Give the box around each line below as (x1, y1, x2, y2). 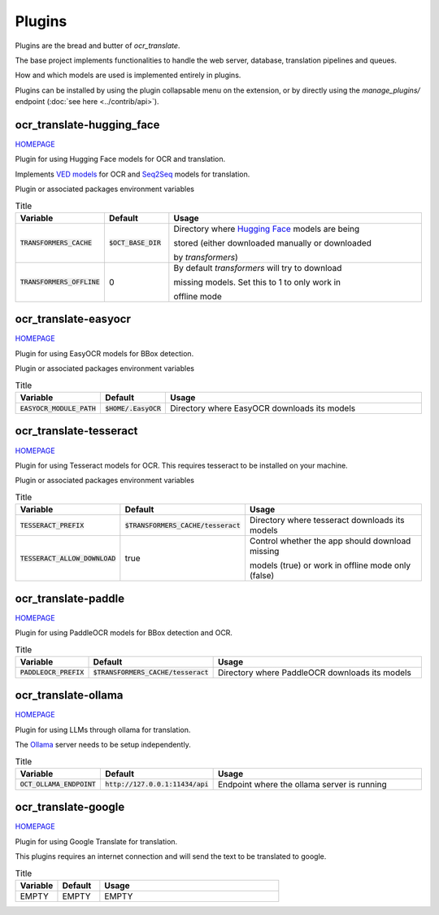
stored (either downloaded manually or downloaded (173, 237, 372, 248)
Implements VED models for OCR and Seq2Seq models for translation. (15, 169, 250, 179)
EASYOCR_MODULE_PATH (20, 403, 97, 412)
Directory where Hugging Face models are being (173, 223, 360, 234)
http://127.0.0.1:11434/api (104, 780, 209, 789)
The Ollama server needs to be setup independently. (15, 740, 191, 750)
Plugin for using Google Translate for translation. (15, 836, 178, 846)
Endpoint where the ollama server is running (217, 778, 387, 790)
